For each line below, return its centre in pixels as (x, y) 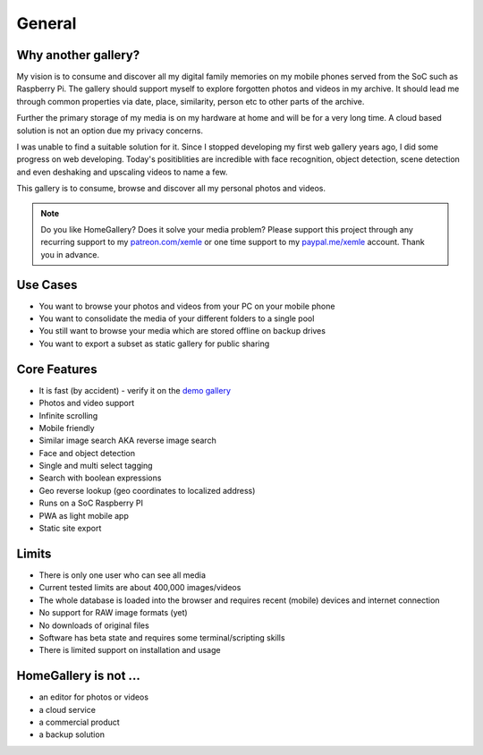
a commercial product (79, 722)
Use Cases (47, 285)
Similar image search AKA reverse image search (127, 441)
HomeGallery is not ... (78, 676)
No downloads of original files (94, 625)
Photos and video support (87, 403)
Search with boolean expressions (100, 478)
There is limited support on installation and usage (130, 650)
